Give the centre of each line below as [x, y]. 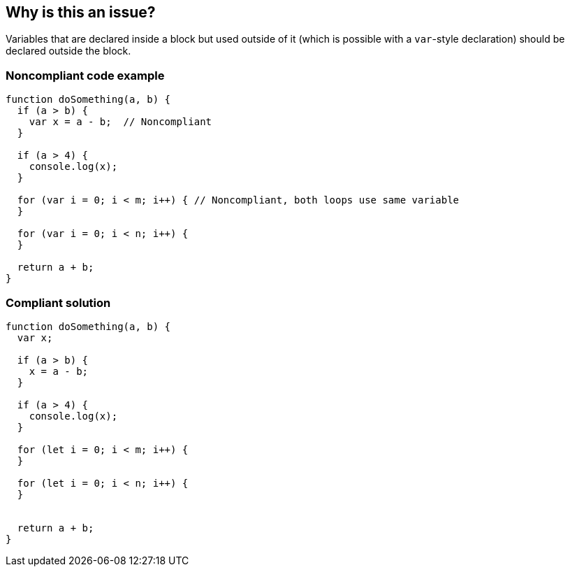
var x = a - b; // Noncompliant [120, 122]
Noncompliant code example [85, 75]
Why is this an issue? [81, 12]
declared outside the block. [68, 51]
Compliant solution [58, 302]
